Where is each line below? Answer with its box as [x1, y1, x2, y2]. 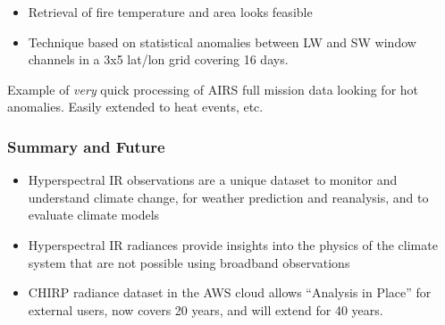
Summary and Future [7, 135, 165, 157]
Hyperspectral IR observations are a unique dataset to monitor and [28, 171, 398, 189]
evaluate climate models [28, 205, 160, 224]
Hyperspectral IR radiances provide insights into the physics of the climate [28, 235, 438, 254]
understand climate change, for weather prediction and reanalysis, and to [28, 187, 429, 206]
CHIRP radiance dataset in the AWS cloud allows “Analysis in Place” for [28, 283, 432, 302]
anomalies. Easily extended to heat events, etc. [7, 97, 264, 116]
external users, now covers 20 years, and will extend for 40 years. [28, 300, 383, 319]
